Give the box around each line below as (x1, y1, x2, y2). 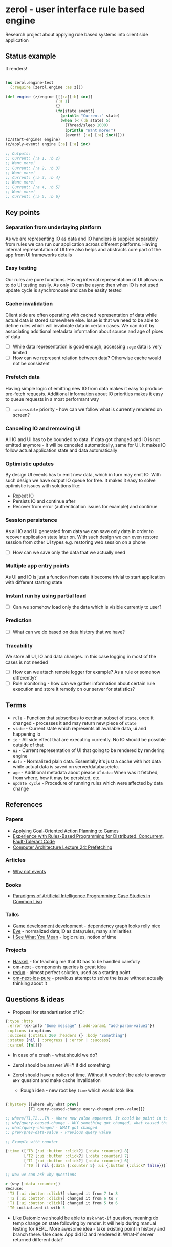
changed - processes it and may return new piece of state (12, 720, 137, 726)
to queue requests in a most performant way (5, 396, 99, 402)
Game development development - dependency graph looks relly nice (12, 923, 161, 929)
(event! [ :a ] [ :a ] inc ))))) (64, 132, 125, 137)
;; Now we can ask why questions (5, 1172, 77, 1178)
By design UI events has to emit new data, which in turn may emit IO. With (5, 472, 161, 478)
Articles (5, 857, 26, 864)
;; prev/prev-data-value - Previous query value (5, 1130, 111, 1135)
